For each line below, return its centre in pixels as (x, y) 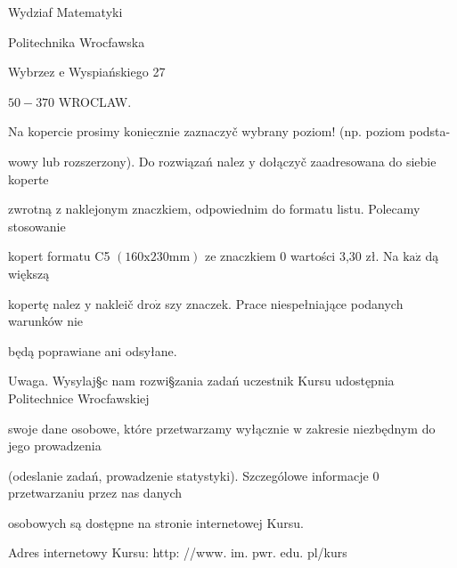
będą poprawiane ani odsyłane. (93, 350)
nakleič (114, 303)
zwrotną (30, 209)
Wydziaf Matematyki (65, 12)
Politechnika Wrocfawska (77, 41)
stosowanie (37, 226)
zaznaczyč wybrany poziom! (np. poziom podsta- (317, 131)
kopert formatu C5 (59, 256)
